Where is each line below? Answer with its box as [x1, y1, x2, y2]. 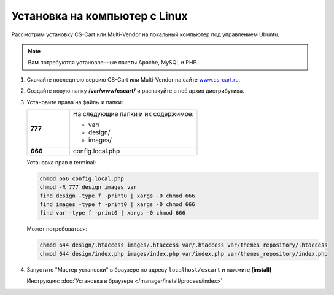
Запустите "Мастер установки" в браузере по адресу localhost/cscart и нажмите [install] [26, 266, 272, 273]
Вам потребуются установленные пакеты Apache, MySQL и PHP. [28, 59, 198, 66]
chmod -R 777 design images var [39, 184, 138, 191]
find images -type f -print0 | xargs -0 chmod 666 [39, 201, 196, 208]
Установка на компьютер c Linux [11, 9, 188, 23]
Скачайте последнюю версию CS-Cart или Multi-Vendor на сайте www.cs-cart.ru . [26, 75, 241, 83]
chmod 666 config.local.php [39, 175, 124, 182]
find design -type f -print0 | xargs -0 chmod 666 [39, 192, 196, 199]
